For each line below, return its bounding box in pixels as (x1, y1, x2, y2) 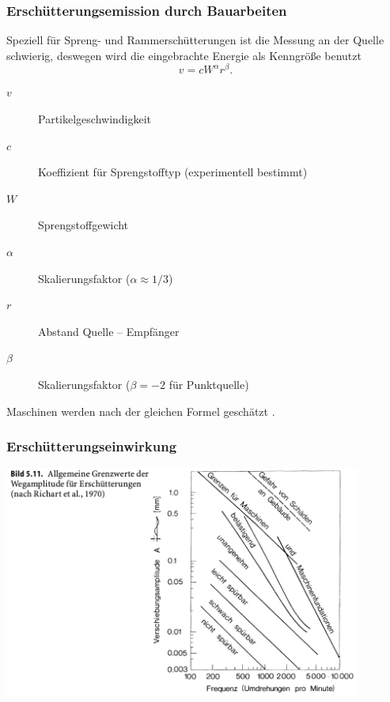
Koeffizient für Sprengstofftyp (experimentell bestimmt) (38, 164, 308, 180)
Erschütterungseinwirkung (6, 436, 177, 456)
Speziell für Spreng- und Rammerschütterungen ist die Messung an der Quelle (6, 32, 384, 48)
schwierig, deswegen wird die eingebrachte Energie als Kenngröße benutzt (6, 47, 362, 63)
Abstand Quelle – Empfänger (38, 323, 180, 339)
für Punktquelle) (168, 376, 249, 393)
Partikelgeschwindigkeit (38, 111, 152, 127)
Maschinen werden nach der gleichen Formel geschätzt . (6, 402, 275, 419)
